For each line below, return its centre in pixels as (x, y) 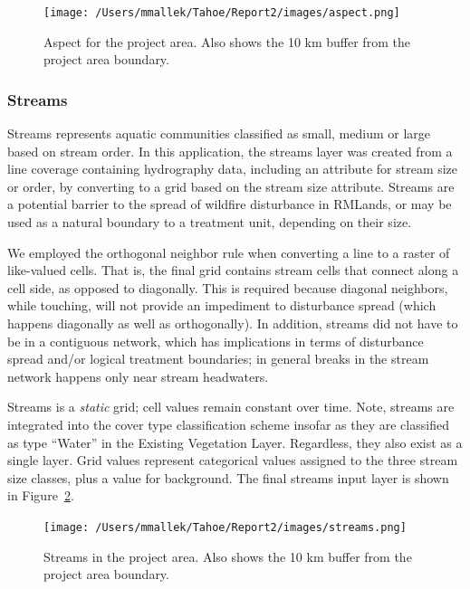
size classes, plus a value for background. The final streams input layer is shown (228, 477)
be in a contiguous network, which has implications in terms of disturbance (216, 341)
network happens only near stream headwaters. (138, 376)
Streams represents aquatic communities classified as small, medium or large (219, 133)
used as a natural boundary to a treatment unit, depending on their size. (210, 222)
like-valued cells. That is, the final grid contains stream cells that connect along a (233, 270)
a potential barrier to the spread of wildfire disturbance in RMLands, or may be (230, 204)
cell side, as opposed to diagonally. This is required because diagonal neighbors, (228, 287)
